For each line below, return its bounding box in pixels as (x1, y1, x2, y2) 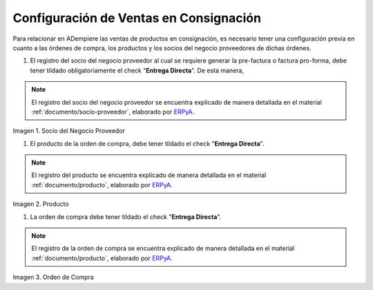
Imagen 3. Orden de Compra (12, 273, 95, 282)
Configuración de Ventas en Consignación (12, 10, 262, 25)
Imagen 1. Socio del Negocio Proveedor (12, 127, 126, 135)
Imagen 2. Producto (12, 200, 69, 208)
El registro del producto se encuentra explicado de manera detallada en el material (31, 171, 267, 179)
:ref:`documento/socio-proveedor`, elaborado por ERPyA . (31, 107, 195, 116)
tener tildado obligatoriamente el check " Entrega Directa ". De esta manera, (30, 66, 245, 74)
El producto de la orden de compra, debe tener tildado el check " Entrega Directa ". (30, 139, 265, 147)
